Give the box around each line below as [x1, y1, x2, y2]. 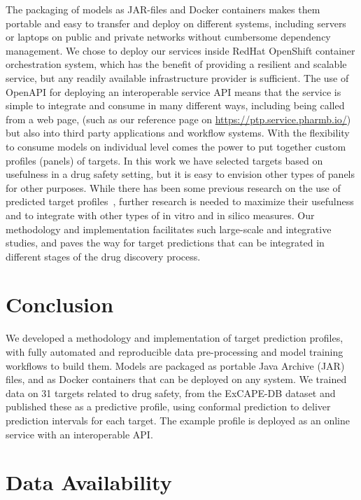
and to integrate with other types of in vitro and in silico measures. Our [6, 207, 315, 222]
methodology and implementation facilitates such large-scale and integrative [6, 221, 332, 236]
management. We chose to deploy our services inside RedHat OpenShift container [6, 43, 355, 57]
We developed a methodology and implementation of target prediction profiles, [6, 331, 344, 345]
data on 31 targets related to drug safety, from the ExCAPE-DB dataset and [6, 385, 336, 400]
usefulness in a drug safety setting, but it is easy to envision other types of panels [6, 167, 355, 181]
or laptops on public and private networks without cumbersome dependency [6, 29, 331, 44]
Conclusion [6, 290, 114, 319]
